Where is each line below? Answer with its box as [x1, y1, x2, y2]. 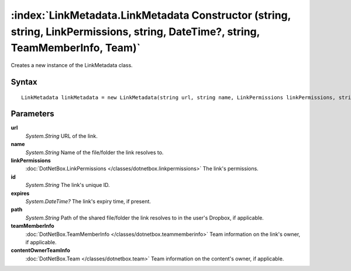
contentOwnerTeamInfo [11, 247, 70, 254]
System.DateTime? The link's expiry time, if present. [25, 197, 152, 204]
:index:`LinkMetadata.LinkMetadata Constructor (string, [11, 9, 291, 22]
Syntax [11, 77, 37, 87]
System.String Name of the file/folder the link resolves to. [25, 149, 164, 156]
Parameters [11, 109, 54, 119]
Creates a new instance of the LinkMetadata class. [11, 62, 133, 69]
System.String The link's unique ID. [25, 182, 111, 189]
